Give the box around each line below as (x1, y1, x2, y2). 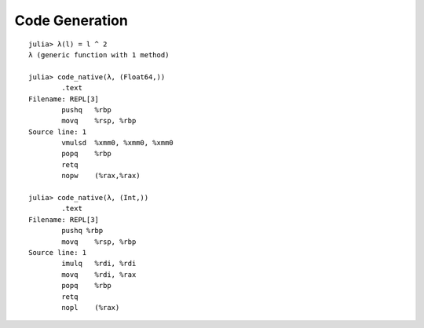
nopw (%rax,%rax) (61, 171, 141, 180)
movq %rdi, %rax (61, 270, 137, 279)
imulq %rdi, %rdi (61, 259, 137, 268)
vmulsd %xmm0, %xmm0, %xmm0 (61, 138, 174, 148)
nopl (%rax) (61, 303, 120, 312)
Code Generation (14, 12, 129, 29)
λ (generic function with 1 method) (28, 50, 170, 59)
